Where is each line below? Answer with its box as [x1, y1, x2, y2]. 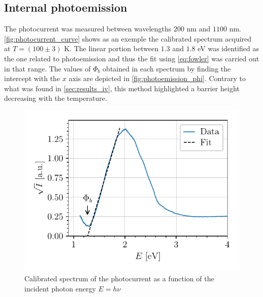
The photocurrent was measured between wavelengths [4, 23, 172, 34]
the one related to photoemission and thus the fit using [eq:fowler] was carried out [4, 53, 259, 63]
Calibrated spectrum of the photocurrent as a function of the [24, 273, 214, 283]
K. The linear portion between [64, 43, 159, 54]
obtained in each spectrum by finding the [103, 63, 231, 73]
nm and [186, 23, 211, 34]
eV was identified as [198, 43, 259, 54]
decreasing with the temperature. [4, 93, 107, 103]
